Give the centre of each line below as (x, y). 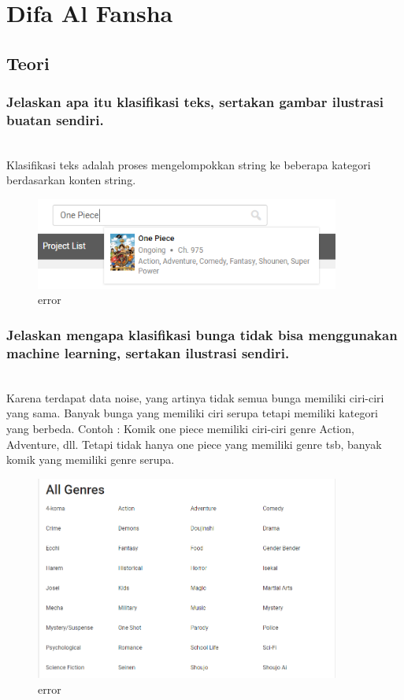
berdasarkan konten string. (71, 180)
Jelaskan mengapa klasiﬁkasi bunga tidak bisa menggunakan (202, 334)
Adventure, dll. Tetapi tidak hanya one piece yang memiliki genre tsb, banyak (194, 444)
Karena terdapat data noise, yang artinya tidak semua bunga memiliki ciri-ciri (195, 397)
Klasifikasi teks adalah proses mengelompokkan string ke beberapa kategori (189, 164)
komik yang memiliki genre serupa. (91, 459)
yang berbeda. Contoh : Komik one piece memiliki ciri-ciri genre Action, (180, 428)
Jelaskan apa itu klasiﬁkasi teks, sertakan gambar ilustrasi (195, 102)
